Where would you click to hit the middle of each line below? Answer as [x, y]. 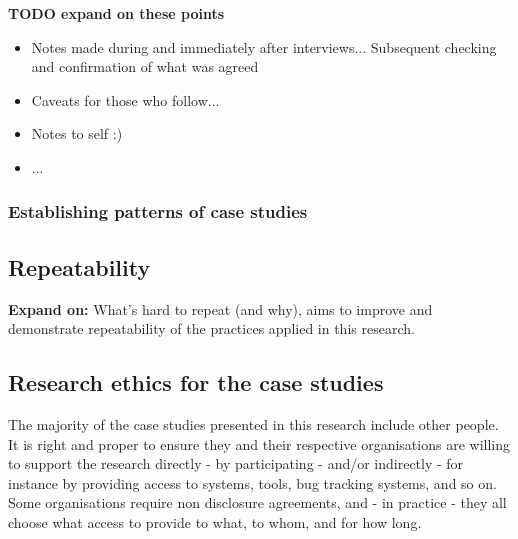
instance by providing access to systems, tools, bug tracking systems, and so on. [252, 482]
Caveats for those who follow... [125, 99]
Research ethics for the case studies [196, 382]
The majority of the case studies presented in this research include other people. [253, 424]
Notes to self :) [77, 133]
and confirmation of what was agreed [145, 66]
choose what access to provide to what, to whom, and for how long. [215, 521]
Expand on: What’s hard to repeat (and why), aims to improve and [220, 308]
